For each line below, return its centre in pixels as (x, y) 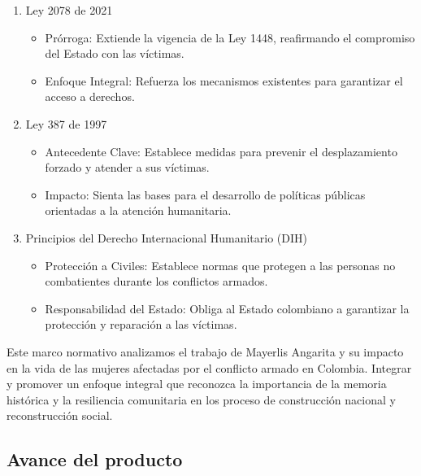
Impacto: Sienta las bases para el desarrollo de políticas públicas (205, 194)
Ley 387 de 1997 (66, 123)
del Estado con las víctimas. (115, 53)
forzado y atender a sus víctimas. (127, 167)
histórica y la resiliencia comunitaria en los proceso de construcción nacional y (201, 399)
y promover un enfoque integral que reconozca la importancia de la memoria (197, 384)
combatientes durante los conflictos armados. (156, 281)
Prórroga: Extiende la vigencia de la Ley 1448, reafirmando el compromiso (230, 37)
